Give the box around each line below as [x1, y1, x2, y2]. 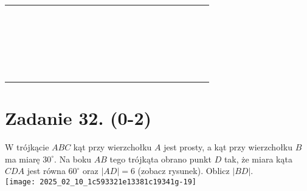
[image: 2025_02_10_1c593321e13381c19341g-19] [5, 177, 196, 186]
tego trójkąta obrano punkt [109, 152, 212, 165]
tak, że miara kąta [224, 152, 292, 165]
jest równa [27, 164, 66, 177]
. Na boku [54, 152, 92, 165]
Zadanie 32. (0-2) [5, 106, 151, 130]
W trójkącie [5, 141, 49, 153]
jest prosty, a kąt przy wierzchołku [164, 141, 293, 153]
